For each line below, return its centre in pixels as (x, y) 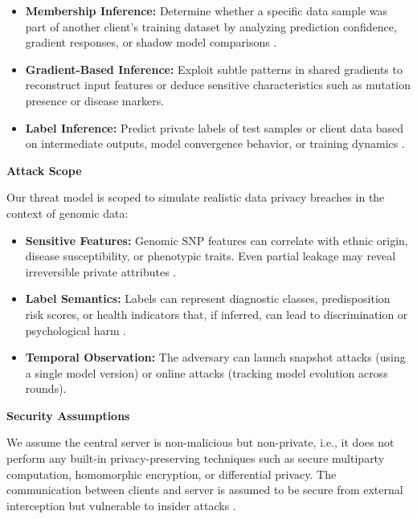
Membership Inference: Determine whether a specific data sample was (206, 10)
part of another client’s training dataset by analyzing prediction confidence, (211, 26)
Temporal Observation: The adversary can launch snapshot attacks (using (215, 357)
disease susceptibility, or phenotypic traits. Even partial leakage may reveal (211, 256)
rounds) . (46, 388)
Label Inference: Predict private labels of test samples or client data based (215, 127)
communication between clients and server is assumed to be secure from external (205, 490)
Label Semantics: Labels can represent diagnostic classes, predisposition (208, 298)
